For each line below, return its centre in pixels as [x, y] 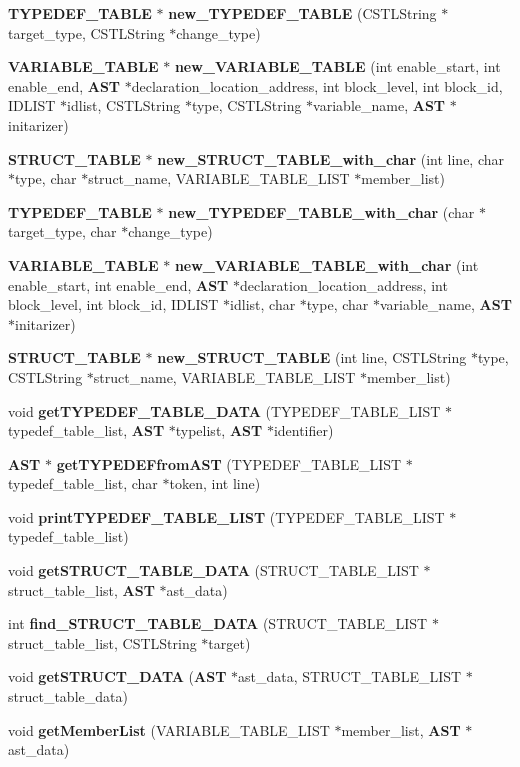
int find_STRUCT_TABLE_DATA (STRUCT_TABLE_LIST [218, 623]
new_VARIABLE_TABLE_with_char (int [326, 264]
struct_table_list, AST [81, 589]
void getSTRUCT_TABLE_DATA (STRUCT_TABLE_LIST [213, 570]
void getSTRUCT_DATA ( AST [117, 676]
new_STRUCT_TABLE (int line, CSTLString [312, 357]
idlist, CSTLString [124, 105]
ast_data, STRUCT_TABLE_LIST [350, 676]
